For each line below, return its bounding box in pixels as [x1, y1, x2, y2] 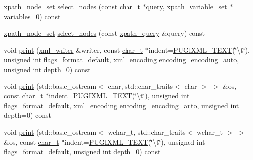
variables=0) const [4, 11, 61, 21]
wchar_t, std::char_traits [108, 126, 186, 137]
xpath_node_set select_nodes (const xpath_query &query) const [4, 28, 205, 38]
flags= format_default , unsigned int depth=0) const [4, 146, 161, 157]
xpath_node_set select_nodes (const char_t [4, 1, 140, 11]
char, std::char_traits [108, 80, 173, 91]
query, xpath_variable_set [146, 1, 227, 11]
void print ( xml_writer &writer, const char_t [4, 44, 143, 55]
